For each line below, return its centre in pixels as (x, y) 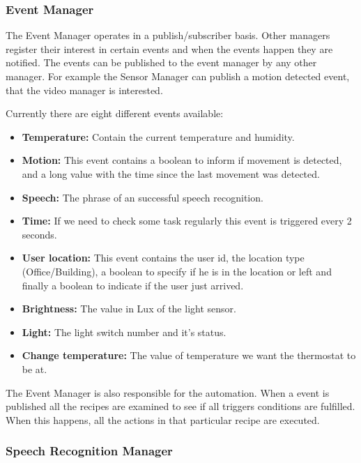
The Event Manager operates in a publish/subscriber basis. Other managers (168, 35)
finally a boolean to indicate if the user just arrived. (133, 285)
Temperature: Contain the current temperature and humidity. (158, 136)
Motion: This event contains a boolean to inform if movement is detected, (182, 160)
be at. (34, 369)
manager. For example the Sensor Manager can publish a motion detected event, (178, 76)
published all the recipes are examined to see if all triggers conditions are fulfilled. (180, 406)
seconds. (39, 234)
